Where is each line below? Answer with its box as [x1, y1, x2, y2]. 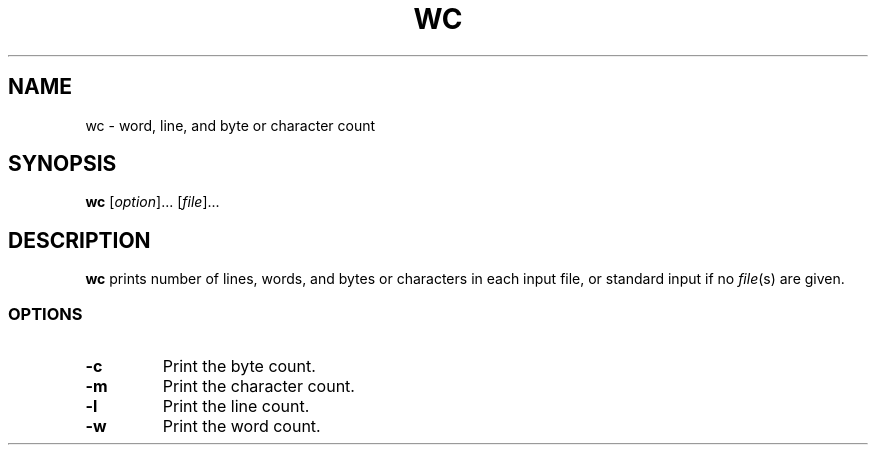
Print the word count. [162, 416, 321, 437]
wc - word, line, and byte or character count [85, 116, 376, 134]
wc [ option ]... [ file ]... [85, 193, 220, 211]
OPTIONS [8, 303, 83, 324]
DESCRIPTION [8, 227, 151, 253]
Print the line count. [162, 396, 310, 417]
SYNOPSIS [8, 151, 117, 177]
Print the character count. [162, 376, 355, 397]
